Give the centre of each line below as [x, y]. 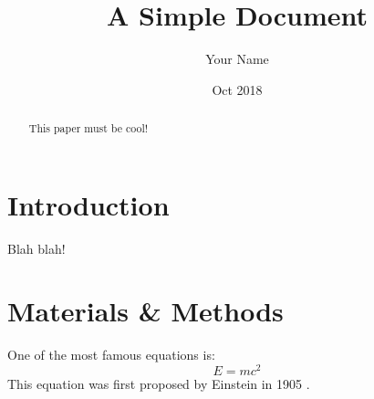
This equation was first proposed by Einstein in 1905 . [159, 384]
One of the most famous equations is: [111, 355]
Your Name [237, 59]
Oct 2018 [237, 89]
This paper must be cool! [88, 128]
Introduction [88, 204]
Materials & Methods [145, 311]
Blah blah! [36, 248]
